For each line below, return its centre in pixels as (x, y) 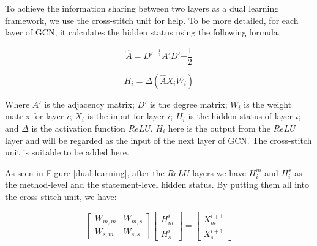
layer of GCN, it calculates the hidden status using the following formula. (143, 32)
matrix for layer (35, 116)
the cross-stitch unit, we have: (61, 196)
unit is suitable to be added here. (67, 152)
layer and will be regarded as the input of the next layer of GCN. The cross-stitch (158, 140)
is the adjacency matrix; (89, 104)
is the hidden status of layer (240, 116)
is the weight (268, 104)
